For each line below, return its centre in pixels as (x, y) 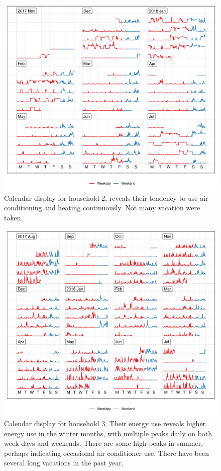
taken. (14, 217)
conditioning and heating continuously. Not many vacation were (102, 208)
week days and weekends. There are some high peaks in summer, (103, 443)
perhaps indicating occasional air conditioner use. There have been (106, 453)
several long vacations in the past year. (64, 463)
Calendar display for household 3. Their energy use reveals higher (105, 423)
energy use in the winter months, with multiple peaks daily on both (108, 433)
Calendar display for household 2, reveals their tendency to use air (106, 198)
